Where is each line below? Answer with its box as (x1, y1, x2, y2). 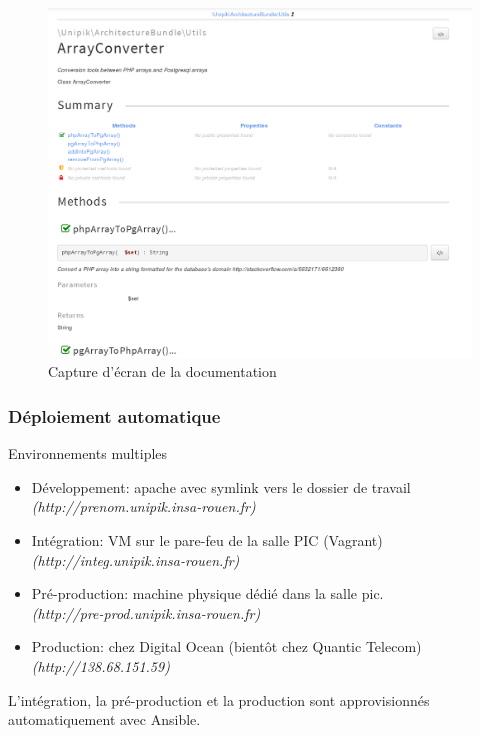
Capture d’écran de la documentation (48, 361, 277, 382)
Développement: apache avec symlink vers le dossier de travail (31, 476, 411, 497)
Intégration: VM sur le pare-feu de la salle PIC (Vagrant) (31, 530, 383, 551)
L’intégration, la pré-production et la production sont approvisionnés (8, 689, 430, 710)
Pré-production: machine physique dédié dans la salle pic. (31, 583, 384, 604)
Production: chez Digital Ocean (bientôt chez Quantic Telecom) (31, 636, 422, 657)
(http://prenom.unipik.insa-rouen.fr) (31, 496, 256, 517)
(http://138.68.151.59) (31, 656, 170, 677)
